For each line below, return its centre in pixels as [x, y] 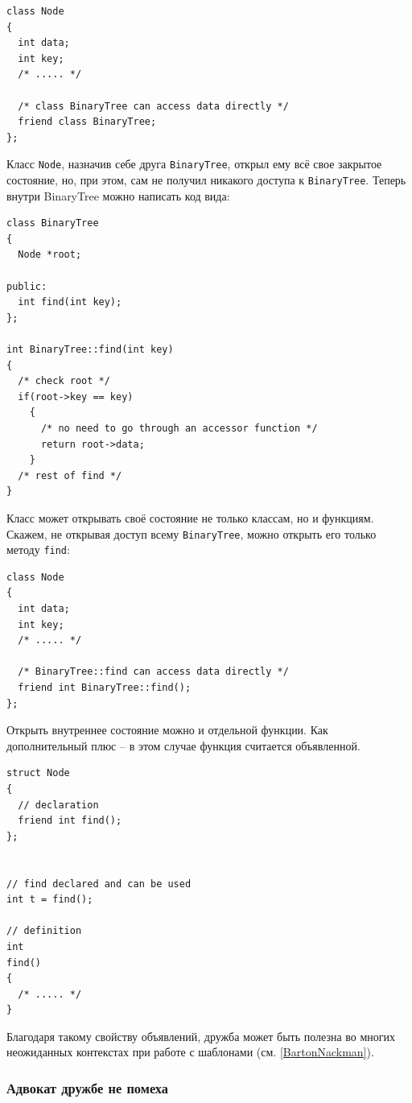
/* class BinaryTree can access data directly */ [153, 106]
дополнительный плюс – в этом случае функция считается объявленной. [183, 745]
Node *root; [50, 255]
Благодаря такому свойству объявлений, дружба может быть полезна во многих [201, 1036]
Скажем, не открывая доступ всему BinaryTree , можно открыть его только [192, 533]
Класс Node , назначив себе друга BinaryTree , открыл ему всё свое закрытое [194, 164]
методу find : [38, 549]
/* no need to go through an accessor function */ [179, 428]
